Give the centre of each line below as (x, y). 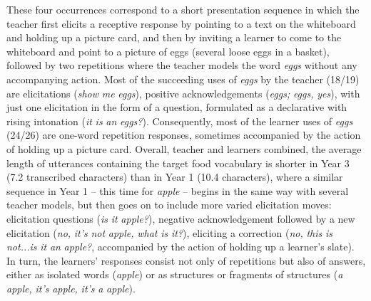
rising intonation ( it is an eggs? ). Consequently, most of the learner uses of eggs (180, 121)
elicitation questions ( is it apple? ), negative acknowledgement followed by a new (181, 218)
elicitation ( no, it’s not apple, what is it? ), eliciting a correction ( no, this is (169, 232)
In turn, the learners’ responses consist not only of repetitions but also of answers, (186, 260)
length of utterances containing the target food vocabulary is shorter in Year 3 (178, 163)
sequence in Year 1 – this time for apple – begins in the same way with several (178, 190)
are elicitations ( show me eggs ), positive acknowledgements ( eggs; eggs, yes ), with (183, 93)
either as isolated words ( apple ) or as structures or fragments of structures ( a (175, 274)
